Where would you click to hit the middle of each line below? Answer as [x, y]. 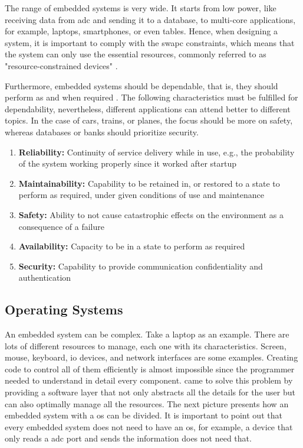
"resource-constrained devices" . [61, 65]
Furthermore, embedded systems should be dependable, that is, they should [141, 85]
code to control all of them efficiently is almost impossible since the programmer [150, 369]
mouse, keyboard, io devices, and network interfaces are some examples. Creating [151, 357]
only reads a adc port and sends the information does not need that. [128, 438]
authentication [45, 277]
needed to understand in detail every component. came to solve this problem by [149, 380]
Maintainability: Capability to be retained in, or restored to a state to [149, 183]
